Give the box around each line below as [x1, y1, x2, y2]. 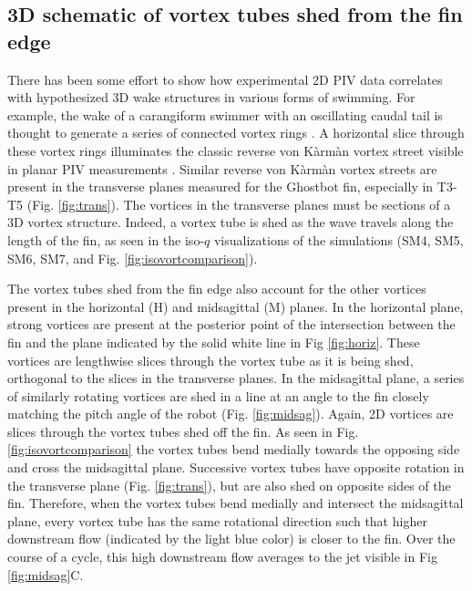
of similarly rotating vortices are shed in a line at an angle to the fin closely [7, 386, 429, 405]
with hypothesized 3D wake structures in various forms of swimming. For [7, 88, 416, 107]
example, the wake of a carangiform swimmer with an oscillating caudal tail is [7, 105, 443, 124]
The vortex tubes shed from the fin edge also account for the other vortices [7, 279, 426, 298]
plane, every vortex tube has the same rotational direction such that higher [7, 511, 427, 530]
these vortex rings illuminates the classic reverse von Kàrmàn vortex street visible [7, 140, 464, 160]
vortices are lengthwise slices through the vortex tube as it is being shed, [7, 350, 414, 369]
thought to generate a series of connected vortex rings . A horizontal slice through [7, 123, 465, 142]
